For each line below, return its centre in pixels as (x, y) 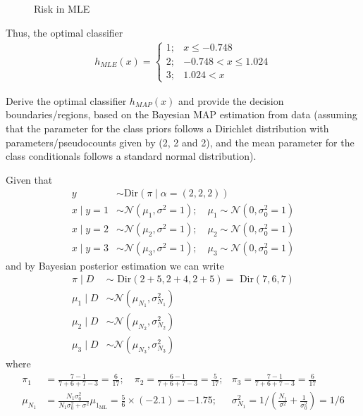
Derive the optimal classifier (66, 100)
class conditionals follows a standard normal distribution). (131, 156)
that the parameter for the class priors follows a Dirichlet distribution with (167, 128)
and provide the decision (231, 100)
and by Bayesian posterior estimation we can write (115, 265)
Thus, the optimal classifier (64, 32)
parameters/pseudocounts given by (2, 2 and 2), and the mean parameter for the (180, 142)
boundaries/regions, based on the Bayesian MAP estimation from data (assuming (181, 114)
